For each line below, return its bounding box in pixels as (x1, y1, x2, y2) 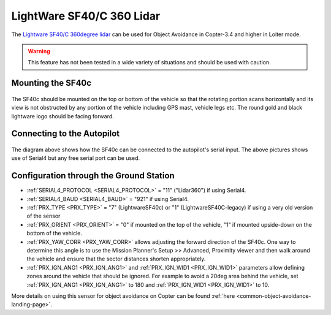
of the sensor (26, 212, 61, 220)
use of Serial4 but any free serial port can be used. (11, 154, 140, 162)
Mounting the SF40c (11, 78, 92, 88)
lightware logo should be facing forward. (11, 112, 115, 120)
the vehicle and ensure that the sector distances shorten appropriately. (26, 255, 206, 263)
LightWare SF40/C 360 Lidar (11, 9, 161, 23)
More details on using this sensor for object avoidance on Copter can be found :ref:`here (11, 292, 235, 300)
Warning (28, 47, 50, 55)
